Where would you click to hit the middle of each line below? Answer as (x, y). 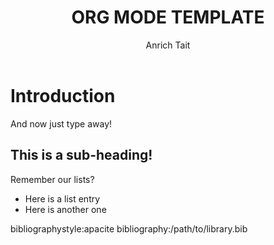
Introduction (63, 95)
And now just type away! (61, 123)
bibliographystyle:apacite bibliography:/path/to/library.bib (129, 228)
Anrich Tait (168, 45)
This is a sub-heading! (81, 155)
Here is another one (65, 209)
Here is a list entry (62, 198)
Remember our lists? (52, 179)
